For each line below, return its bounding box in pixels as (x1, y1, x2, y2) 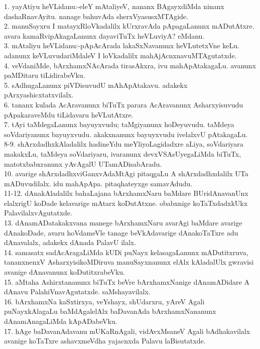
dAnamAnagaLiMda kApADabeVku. (4, 316, 117, 326)
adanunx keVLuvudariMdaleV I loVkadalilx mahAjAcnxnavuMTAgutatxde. (4, 50, 237, 60)
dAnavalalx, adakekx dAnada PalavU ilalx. (4, 237, 137, 248)
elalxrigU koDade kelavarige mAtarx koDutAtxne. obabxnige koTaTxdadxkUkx (4, 197, 248, 208)
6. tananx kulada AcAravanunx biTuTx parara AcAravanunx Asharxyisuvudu (4, 99, 243, 109)
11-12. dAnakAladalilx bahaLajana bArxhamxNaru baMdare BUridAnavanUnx (4, 188, 248, 198)
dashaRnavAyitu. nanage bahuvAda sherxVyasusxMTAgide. (4, 11, 188, 21)
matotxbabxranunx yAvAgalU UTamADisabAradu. (4, 158, 162, 169)
